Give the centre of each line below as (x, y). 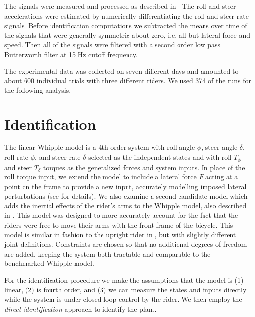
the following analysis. (38, 90)
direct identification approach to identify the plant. (81, 308)
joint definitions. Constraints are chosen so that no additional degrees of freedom (126, 244)
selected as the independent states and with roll (160, 157)
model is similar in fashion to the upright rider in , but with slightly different (120, 234)
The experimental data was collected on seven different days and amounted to (122, 71)
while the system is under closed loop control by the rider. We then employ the (123, 299)
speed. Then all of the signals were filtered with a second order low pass (113, 44)
